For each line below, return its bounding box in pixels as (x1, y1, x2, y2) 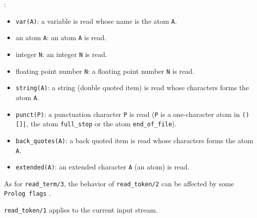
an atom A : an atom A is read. (15, 32, 107, 43)
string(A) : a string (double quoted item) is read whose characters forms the (15, 82, 249, 93)
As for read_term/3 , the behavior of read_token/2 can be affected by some (4, 178, 234, 188)
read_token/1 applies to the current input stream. (4, 205, 158, 215)
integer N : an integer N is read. (15, 49, 107, 59)
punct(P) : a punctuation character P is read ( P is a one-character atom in (15, 109, 240, 119)
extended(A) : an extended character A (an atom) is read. (15, 162, 190, 172)
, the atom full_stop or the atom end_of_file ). (26, 118, 177, 129)
